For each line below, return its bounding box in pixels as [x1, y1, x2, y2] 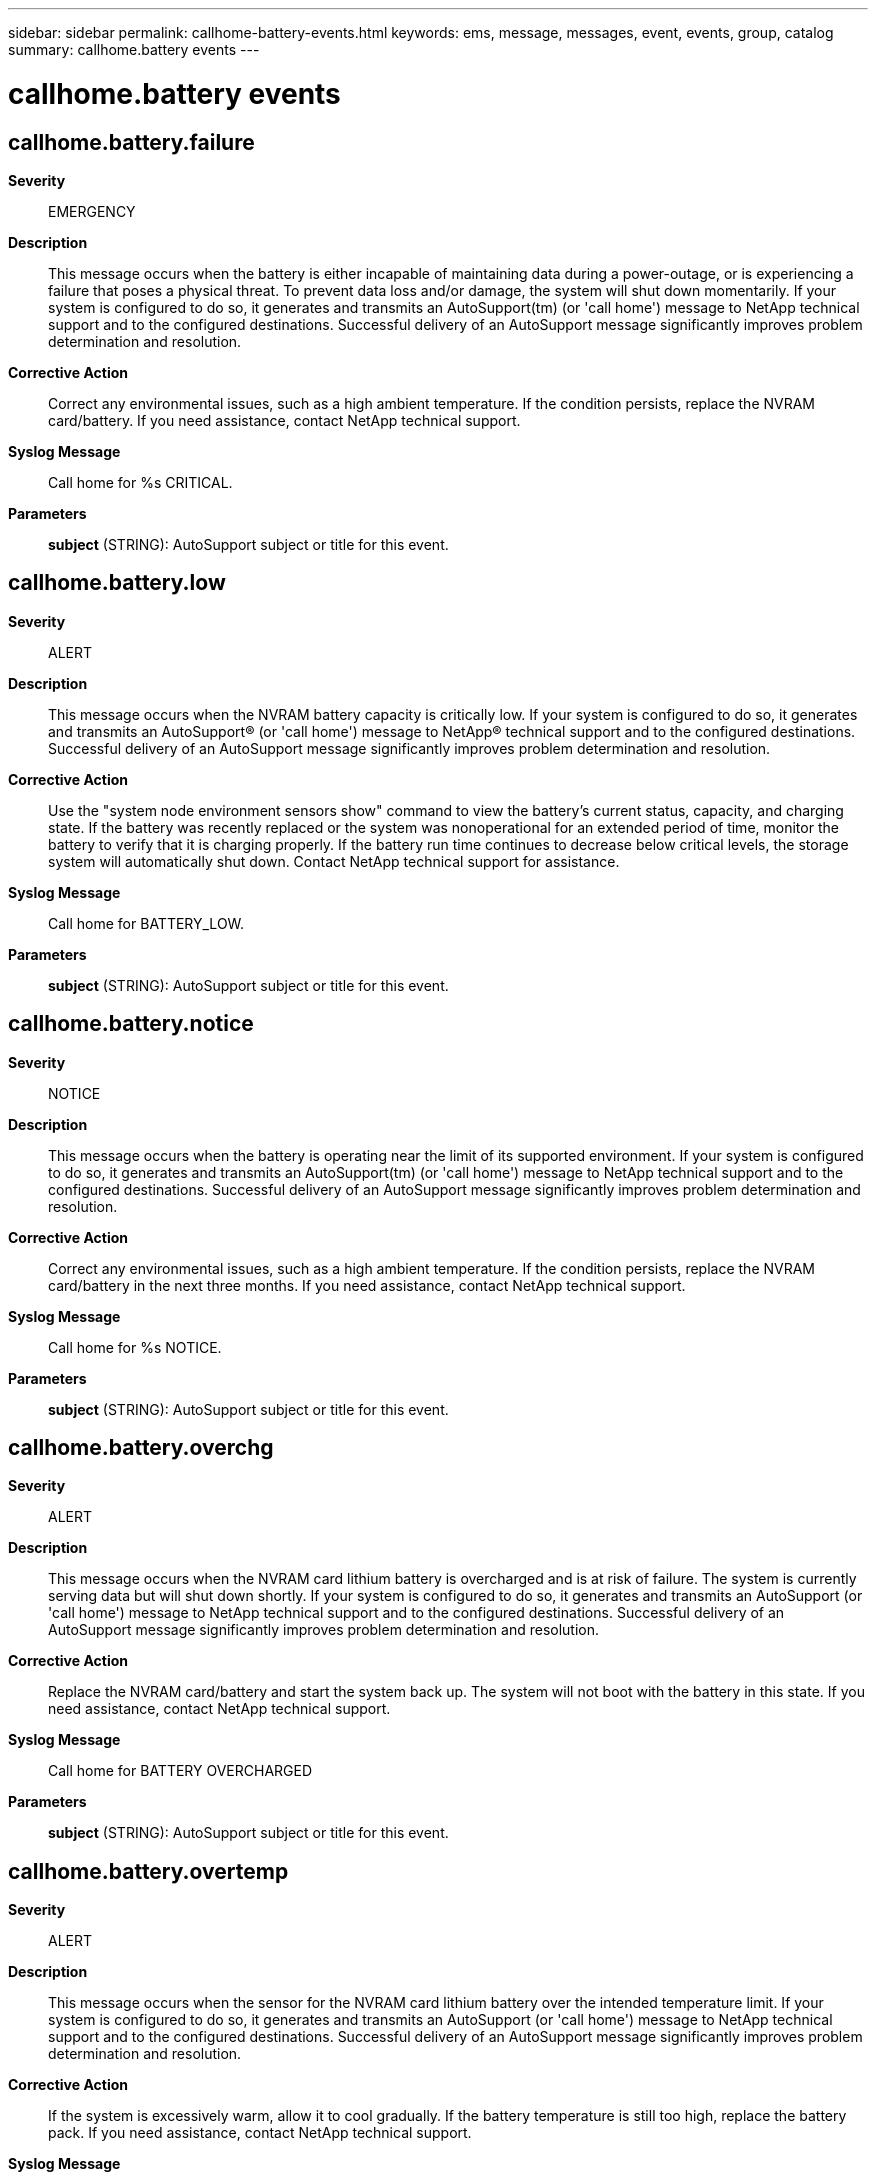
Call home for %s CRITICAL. [48, 473, 233, 491]
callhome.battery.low [8, 570, 226, 596]
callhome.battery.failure [8, 129, 255, 155]
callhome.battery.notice [8, 1011, 254, 1037]
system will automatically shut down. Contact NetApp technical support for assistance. [48, 852, 620, 870]
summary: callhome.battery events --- [8, 41, 260, 58]
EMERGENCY [48, 202, 136, 220]
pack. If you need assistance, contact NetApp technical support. [48, 2124, 472, 2142]
